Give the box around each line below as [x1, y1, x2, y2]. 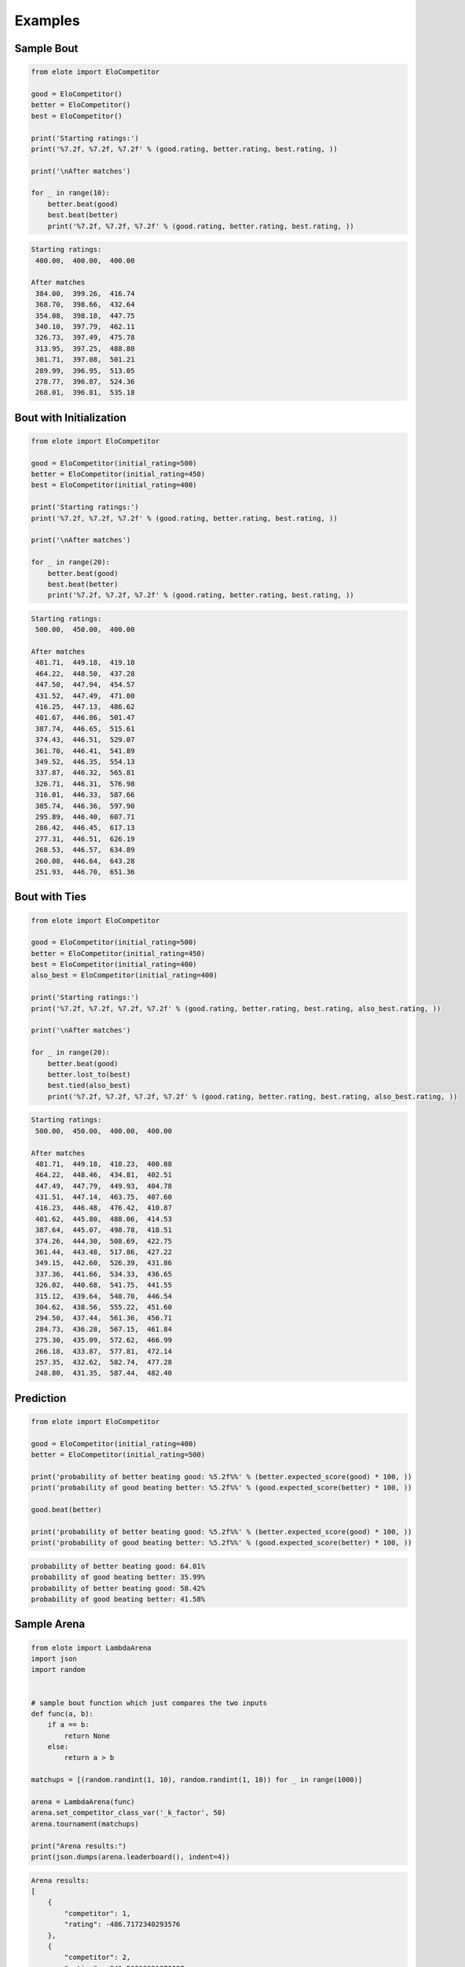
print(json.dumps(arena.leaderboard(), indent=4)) [31, 1852, 231, 1861]
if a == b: [47, 1720, 90, 1729]
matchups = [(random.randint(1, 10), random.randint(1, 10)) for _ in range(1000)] [31, 1775, 363, 1784]
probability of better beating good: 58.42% [31, 1584, 206, 1592]
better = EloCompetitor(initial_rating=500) [31, 1450, 206, 1460]
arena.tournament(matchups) [31, 1819, 139, 1829]
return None [64, 1731, 110, 1740]
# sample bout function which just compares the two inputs [31, 1698, 268, 1707]
